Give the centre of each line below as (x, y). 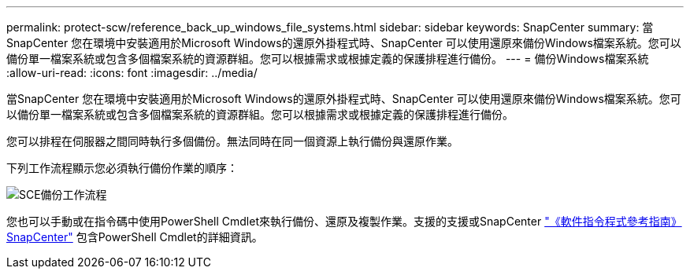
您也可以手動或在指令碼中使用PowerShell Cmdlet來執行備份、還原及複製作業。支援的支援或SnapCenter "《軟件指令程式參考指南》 (344, 221)
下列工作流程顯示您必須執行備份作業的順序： (122, 168)
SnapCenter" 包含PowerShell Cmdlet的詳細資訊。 (135, 237)
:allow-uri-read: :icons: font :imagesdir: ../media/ (132, 73)
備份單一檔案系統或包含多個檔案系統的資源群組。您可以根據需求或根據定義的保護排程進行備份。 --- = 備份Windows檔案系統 (328, 59)
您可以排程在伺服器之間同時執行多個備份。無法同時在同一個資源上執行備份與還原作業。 (232, 141)
